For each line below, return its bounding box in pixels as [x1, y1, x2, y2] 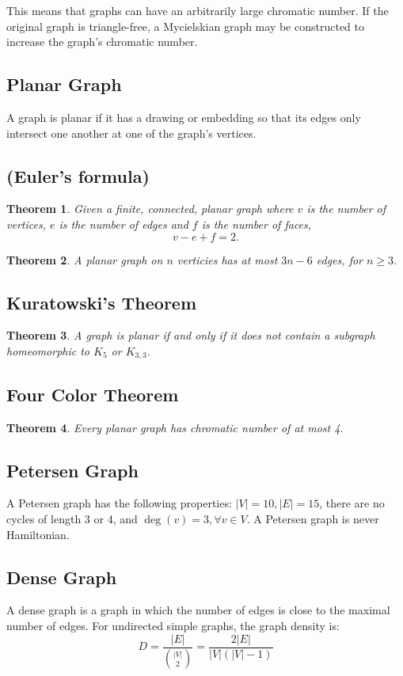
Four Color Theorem [6, 382, 179, 406]
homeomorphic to [6, 342, 90, 359]
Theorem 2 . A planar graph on [6, 251, 163, 268]
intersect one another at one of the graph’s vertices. [6, 124, 257, 141]
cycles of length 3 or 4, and [6, 511, 138, 526]
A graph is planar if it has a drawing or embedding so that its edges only [6, 108, 361, 125]
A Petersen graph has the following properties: [6, 495, 232, 511]
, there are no [319, 495, 385, 511]
